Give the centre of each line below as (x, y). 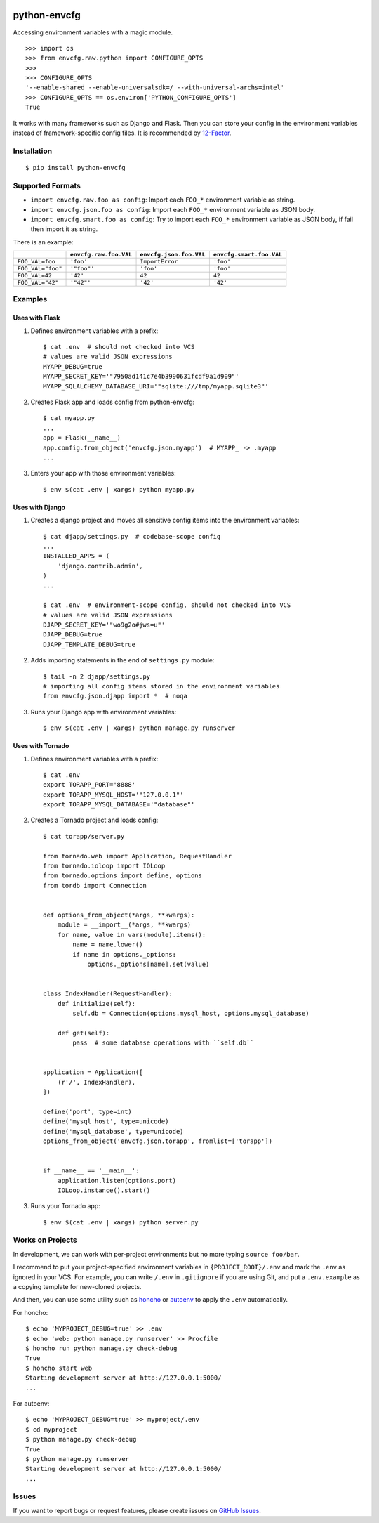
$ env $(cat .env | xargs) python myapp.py (119, 489)
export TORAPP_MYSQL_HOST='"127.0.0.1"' (113, 795)
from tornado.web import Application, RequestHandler (137, 856)
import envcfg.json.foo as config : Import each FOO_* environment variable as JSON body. (173, 209)
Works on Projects (45, 1240)
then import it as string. (64, 229)
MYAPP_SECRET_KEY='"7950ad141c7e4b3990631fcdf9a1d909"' (141, 377)
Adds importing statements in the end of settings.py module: (122, 660)
